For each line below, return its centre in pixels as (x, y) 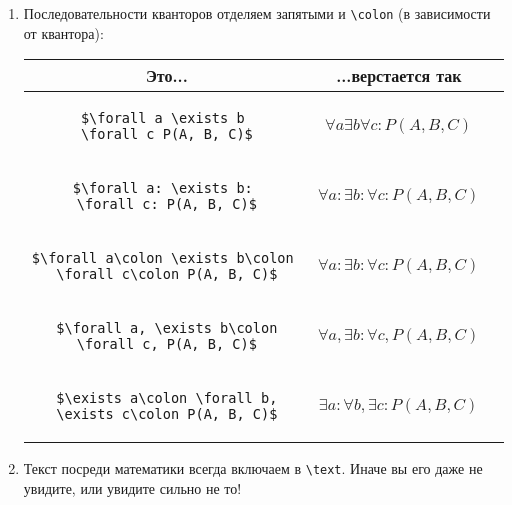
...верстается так (399, 76)
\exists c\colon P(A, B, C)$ (167, 414)
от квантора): (63, 32)
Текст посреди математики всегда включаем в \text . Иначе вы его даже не (253, 468)
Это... (166, 76)
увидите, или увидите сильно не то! (132, 487)
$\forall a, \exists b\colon (167, 328)
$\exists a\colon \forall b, (167, 398)
